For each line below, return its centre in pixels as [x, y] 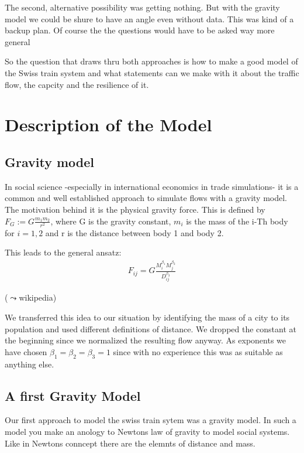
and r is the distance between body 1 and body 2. [134, 232]
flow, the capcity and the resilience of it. [77, 84]
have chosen [26, 351]
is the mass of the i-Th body [237, 221]
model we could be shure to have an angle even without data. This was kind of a [149, 18]
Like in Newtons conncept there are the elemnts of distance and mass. [130, 443]
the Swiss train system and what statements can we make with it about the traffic [152, 72]
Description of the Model [108, 125]
